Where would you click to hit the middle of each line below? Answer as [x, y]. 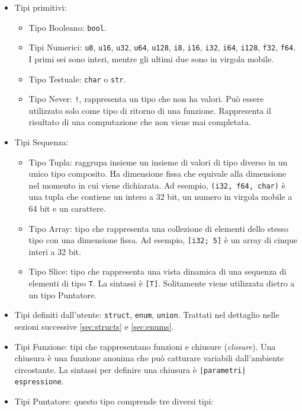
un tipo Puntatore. [63, 294]
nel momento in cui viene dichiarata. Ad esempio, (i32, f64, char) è [157, 185]
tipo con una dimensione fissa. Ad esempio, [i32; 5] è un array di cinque [163, 240]
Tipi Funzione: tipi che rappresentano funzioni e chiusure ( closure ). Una [145, 346]
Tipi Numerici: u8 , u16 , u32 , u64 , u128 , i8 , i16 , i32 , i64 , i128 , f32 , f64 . [162, 47]
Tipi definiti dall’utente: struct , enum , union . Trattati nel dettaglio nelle [147, 315]
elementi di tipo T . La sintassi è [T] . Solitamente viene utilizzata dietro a [162, 283]
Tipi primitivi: [41, 7]
